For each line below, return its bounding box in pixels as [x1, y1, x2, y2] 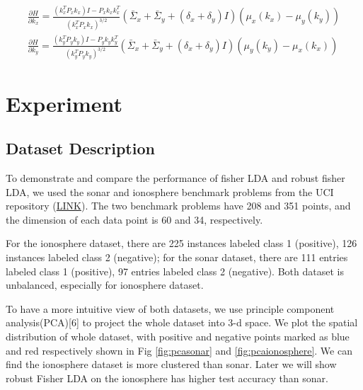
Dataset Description [6, 137, 155, 159]
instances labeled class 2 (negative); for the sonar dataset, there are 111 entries [6, 249, 348, 264]
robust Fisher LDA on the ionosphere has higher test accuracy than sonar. [6, 370, 328, 385]
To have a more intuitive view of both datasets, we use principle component [6, 301, 335, 316]
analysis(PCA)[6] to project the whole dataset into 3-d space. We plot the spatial [6, 315, 358, 330]
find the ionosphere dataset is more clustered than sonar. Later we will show [6, 357, 337, 372]
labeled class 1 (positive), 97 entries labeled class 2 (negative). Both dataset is [6, 263, 344, 278]
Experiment [6, 88, 123, 117]
